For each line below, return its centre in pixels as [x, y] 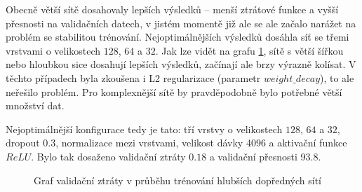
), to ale [337, 77]
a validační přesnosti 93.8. [265, 156]
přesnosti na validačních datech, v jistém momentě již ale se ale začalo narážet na [181, 23]
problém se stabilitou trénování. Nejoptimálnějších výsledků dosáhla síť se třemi [177, 37]
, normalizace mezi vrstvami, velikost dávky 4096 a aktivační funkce [201, 143]
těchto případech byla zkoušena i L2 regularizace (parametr [133, 77]
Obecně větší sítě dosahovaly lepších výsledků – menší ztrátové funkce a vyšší [172, 9]
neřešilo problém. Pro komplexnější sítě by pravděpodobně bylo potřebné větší [174, 91]
